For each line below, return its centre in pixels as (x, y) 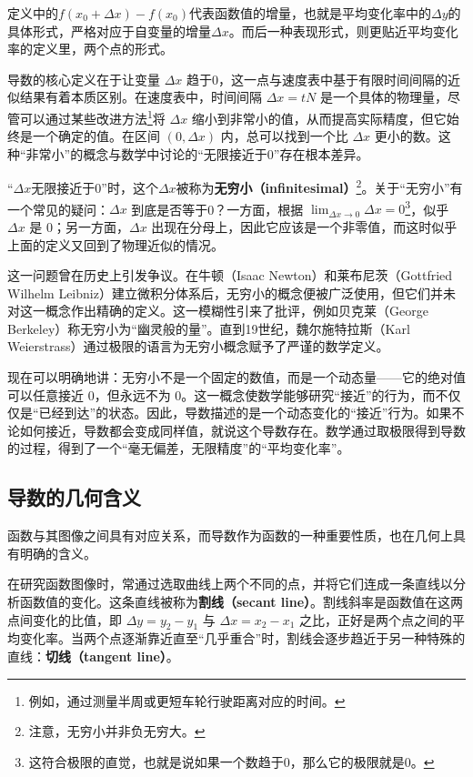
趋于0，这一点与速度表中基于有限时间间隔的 (317, 79)
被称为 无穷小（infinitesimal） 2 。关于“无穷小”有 (319, 187)
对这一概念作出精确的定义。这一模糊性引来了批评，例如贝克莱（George (218, 311)
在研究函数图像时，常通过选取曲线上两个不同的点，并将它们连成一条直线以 (230, 584)
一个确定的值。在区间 (96, 136)
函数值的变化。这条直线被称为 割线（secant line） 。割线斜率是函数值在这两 (242, 602)
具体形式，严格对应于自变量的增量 (109, 30)
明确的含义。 (58, 553)
